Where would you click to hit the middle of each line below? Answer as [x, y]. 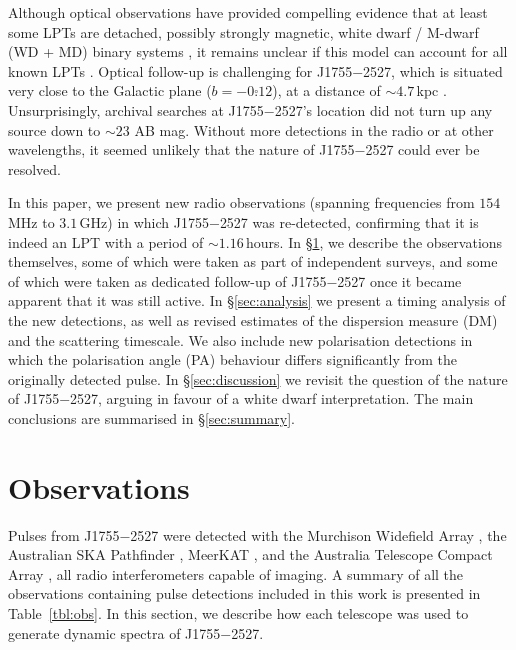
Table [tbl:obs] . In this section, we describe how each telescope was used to [238, 612]
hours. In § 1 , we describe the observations [374, 241]
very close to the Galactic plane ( [110, 90]
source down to [54, 129]
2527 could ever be [422, 149]
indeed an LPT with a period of [106, 241]
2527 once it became [399, 280]
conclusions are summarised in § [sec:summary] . [151, 417]
